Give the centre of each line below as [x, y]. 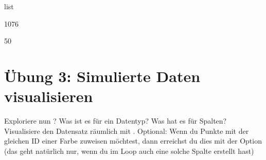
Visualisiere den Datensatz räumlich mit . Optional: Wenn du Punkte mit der [127, 131]
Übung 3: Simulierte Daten [102, 76]
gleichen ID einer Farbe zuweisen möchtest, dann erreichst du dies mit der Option [133, 141]
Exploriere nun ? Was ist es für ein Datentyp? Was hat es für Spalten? [116, 121]
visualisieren [49, 96]
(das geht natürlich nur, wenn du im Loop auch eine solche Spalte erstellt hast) [129, 151]
